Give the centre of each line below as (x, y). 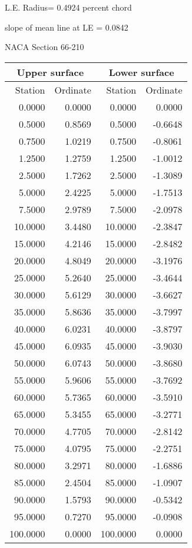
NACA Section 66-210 (44, 47)
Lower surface (141, 72)
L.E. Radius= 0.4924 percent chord (68, 7)
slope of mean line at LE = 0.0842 (67, 27)
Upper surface (50, 72)
